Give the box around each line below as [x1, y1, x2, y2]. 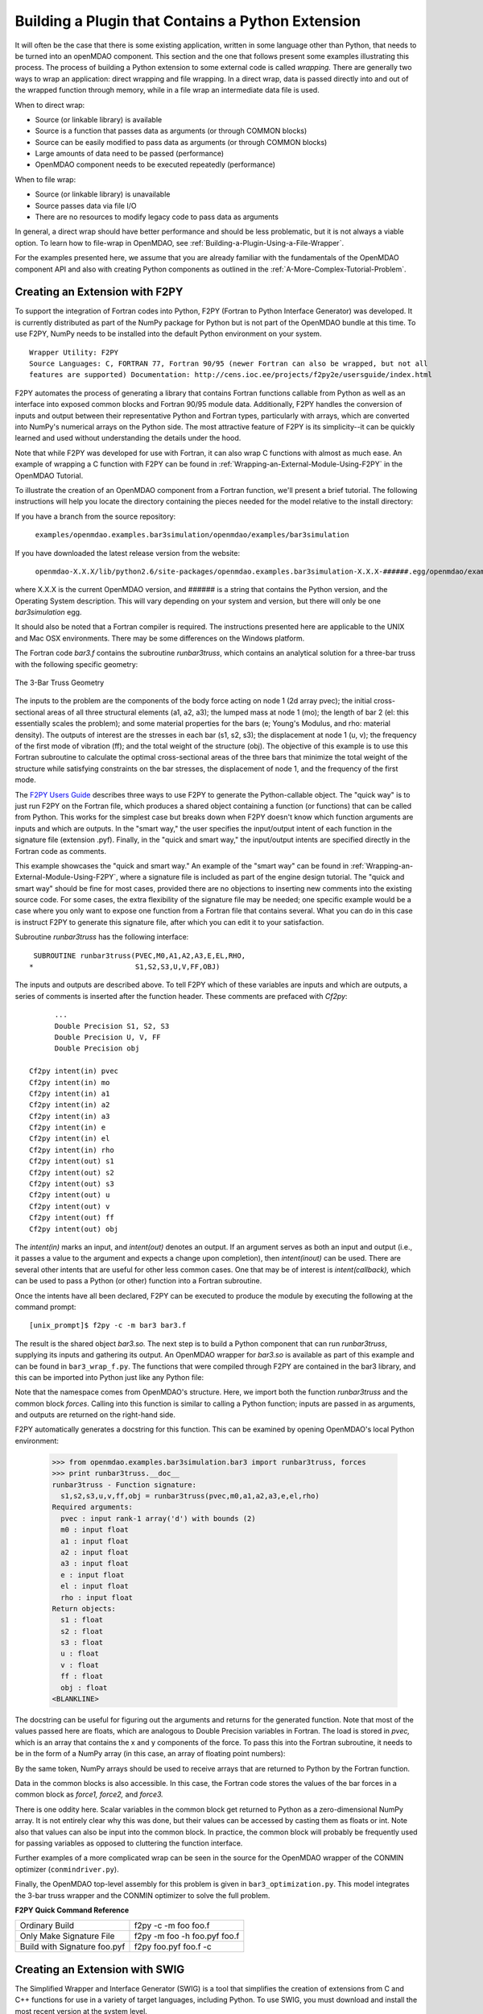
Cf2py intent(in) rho [29, 1145, 114, 1154]
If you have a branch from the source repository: [14, 512, 176, 521]
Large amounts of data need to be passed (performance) [35, 149, 225, 159]
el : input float [60, 1581, 129, 1591]
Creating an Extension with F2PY [14, 285, 184, 299]
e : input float [60, 1570, 125, 1579]
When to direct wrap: [14, 100, 85, 110]
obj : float [60, 1683, 108, 1692]
